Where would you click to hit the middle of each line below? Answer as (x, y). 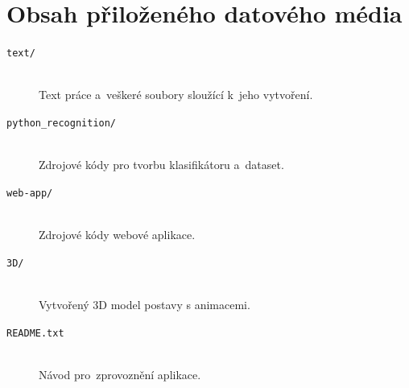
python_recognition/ (62, 123)
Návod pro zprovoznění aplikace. (120, 374)
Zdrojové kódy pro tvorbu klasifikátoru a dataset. (161, 165)
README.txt (35, 333)
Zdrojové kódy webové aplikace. (117, 235)
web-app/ (30, 193)
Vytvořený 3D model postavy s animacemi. (145, 304)
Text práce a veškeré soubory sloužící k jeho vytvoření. (176, 95)
